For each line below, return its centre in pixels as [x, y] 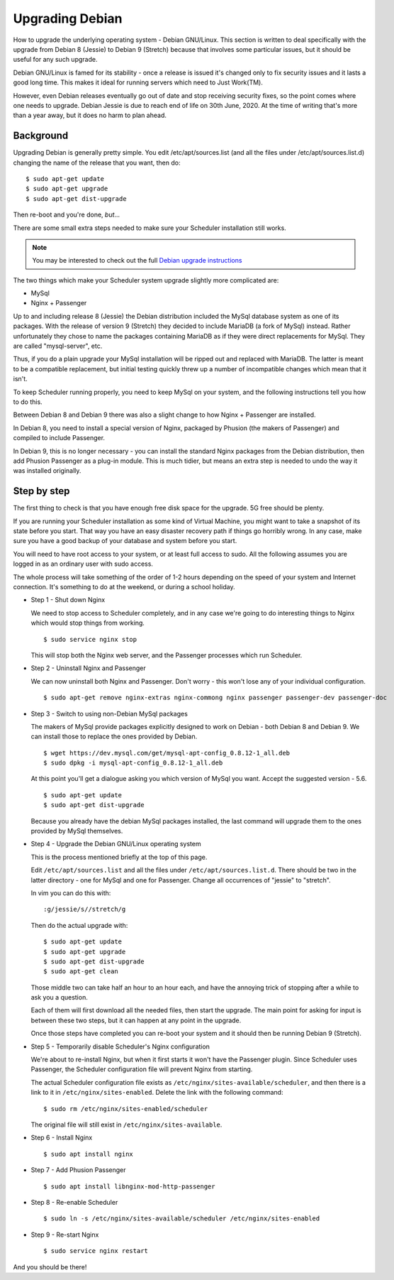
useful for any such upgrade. [55, 60]
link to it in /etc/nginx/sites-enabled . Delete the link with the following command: [157, 1093]
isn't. [20, 379]
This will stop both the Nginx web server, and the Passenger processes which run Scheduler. [167, 655]
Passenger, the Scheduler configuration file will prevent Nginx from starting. [142, 1069]
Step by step [41, 491]
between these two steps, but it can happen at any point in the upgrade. [136, 1020]
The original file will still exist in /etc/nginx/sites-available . [126, 1125]
